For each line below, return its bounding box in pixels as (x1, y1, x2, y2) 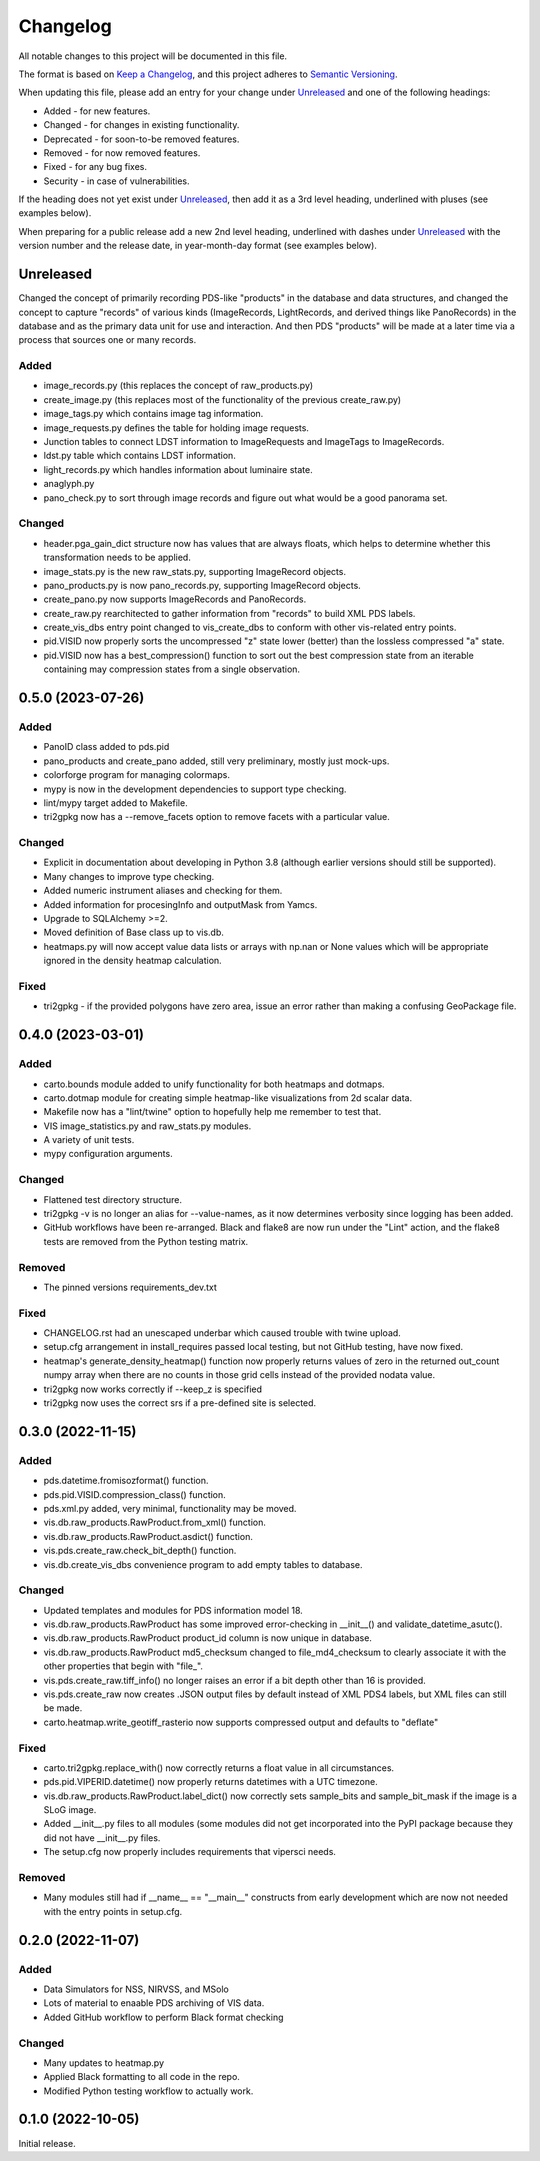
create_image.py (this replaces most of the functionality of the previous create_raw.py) (43, 393, 402, 405)
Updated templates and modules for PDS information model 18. (43, 1604, 304, 1616)
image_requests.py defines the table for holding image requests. (43, 421, 310, 434)
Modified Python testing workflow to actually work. (43, 2085, 254, 2097)
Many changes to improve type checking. (43, 870, 215, 882)
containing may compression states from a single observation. (43, 663, 300, 675)
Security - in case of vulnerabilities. (43, 175, 190, 187)
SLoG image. (43, 1804, 97, 1816)
